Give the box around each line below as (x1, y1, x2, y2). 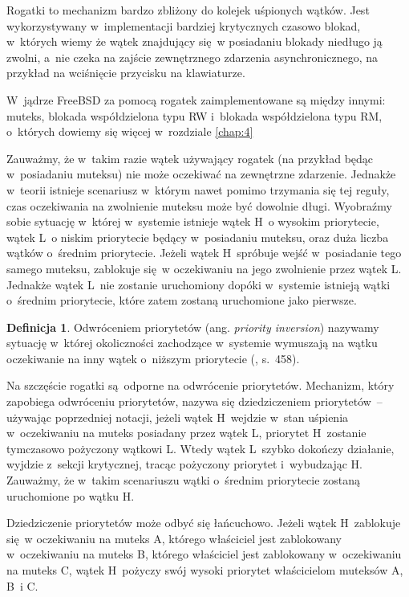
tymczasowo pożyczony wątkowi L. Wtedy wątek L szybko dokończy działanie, (6, 440, 395, 456)
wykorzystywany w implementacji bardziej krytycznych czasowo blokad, (6, 17, 361, 34)
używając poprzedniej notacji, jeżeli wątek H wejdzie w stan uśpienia (6, 408, 349, 425)
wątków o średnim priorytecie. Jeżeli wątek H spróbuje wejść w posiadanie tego (6, 244, 402, 261)
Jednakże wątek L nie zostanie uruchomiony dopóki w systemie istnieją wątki (6, 276, 391, 292)
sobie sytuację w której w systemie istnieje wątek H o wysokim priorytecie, (6, 213, 379, 230)
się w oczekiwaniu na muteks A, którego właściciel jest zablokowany (6, 530, 342, 546)
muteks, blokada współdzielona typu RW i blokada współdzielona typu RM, (6, 107, 383, 124)
